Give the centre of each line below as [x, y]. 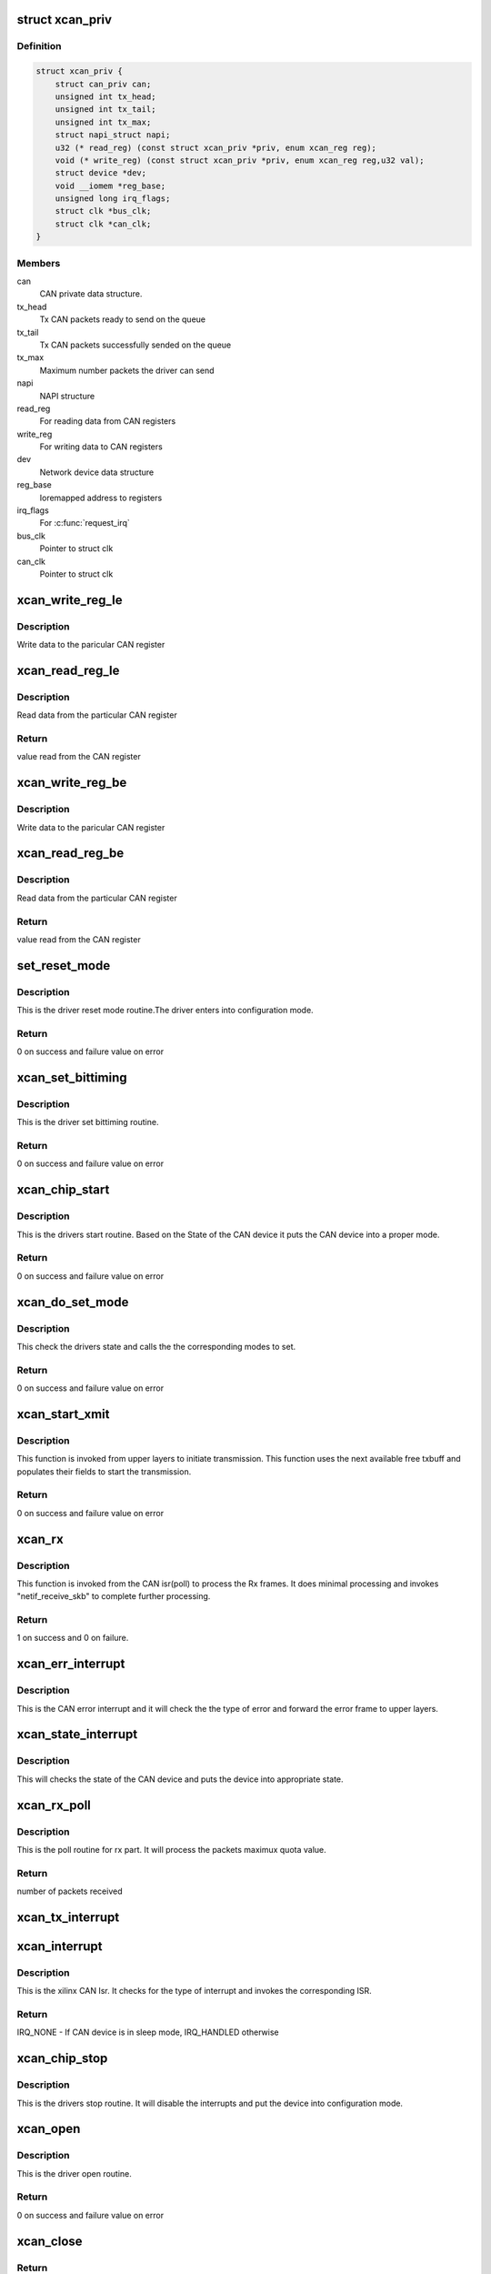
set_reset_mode [64, 966]
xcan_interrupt [60, 1946]
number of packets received [70, 1891]
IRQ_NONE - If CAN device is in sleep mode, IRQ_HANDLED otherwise [148, 2032]
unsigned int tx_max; [103, 122]
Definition [39, 46]
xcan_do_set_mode [73, 1302]
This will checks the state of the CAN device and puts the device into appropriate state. [180, 1779]
